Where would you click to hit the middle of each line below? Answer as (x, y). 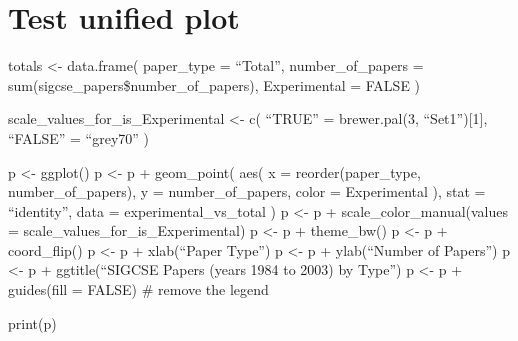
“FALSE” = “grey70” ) (79, 137)
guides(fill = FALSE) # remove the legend (138, 289)
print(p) (32, 322)
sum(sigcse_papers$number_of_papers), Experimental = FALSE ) (214, 84)
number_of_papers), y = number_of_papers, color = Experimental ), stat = (247, 191)
